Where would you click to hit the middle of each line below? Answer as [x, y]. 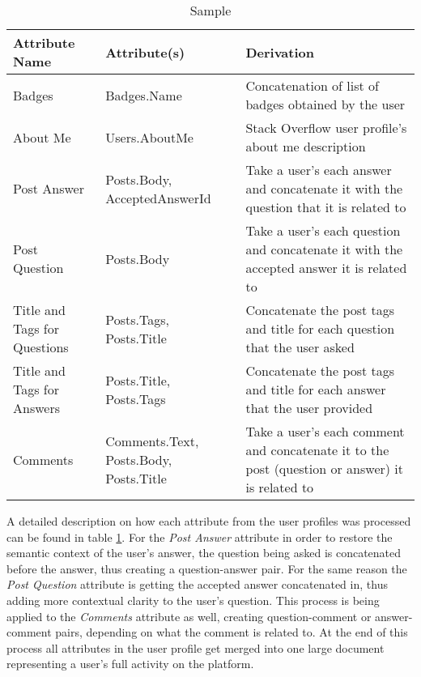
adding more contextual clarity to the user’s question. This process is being [193, 600]
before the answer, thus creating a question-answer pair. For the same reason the [207, 568]
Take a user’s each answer [319, 170]
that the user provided [309, 408]
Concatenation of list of [312, 85]
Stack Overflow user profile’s [326, 128]
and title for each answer [316, 389]
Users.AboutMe [149, 137]
